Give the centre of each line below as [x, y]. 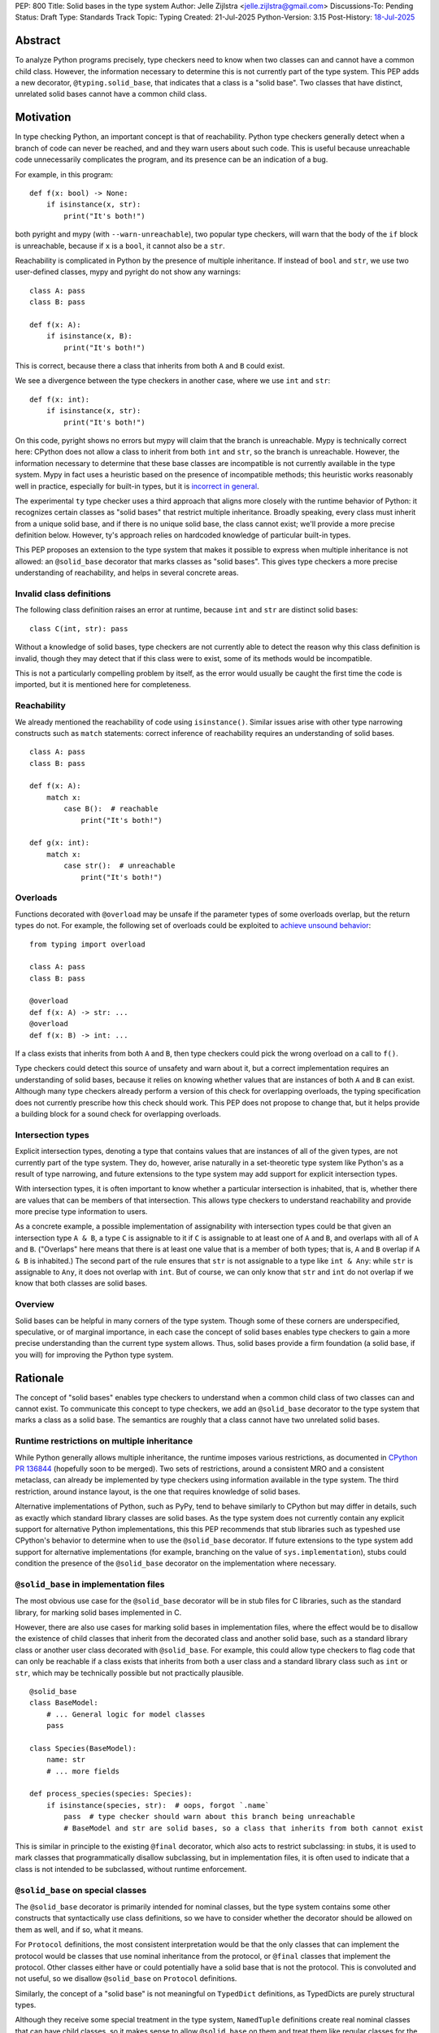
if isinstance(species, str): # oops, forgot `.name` [158, 1805]
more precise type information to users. [81, 1212]
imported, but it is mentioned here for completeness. [103, 685]
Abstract [38, 41]
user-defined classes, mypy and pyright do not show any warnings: [128, 272]
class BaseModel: [64, 1703]
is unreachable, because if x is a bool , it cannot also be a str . [120, 246]
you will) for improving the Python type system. [94, 1355]
